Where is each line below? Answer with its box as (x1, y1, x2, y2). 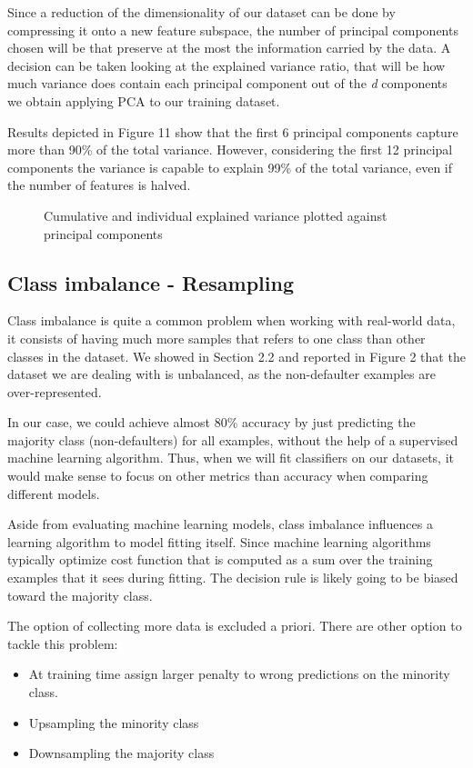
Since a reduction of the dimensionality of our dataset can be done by (7, 3, 396, 21)
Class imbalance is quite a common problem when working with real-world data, (7, 311, 456, 330)
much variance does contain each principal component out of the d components (7, 74, 448, 93)
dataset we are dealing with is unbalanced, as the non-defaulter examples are (7, 364, 436, 384)
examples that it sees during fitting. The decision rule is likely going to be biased (7, 568, 458, 587)
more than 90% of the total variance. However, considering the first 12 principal (7, 140, 453, 159)
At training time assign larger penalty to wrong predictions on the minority (28, 664, 450, 683)
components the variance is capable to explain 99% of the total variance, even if (7, 157, 453, 176)
